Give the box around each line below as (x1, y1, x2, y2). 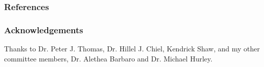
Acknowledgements (4, 23, 83, 36)
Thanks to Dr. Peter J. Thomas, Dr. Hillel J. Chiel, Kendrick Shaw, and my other (4, 43, 260, 54)
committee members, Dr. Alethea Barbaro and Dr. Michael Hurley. (4, 53, 213, 63)
